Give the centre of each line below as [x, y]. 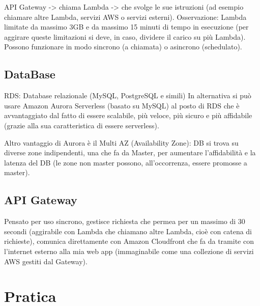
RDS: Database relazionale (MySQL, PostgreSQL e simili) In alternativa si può [128, 95]
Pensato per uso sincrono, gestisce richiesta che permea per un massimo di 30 [125, 221]
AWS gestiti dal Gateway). [46, 261]
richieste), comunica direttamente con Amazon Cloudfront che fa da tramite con [129, 241]
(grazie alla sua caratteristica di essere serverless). [82, 125]
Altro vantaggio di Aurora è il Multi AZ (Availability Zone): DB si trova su [121, 142]
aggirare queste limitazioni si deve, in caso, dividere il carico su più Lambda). [125, 36]
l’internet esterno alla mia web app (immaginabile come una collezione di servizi [129, 251]
